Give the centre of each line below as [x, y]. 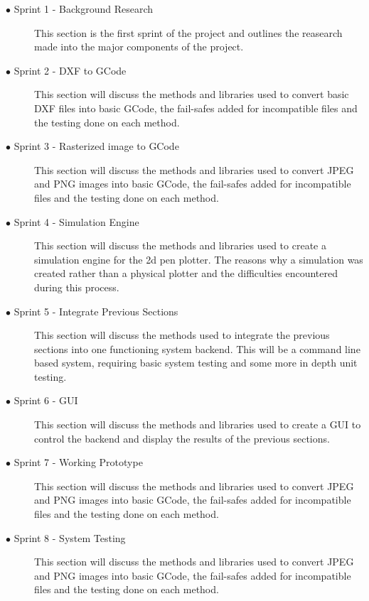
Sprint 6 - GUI [46, 400]
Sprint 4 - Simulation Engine [76, 221]
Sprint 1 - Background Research [84, 9]
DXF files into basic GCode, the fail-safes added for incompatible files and [196, 108]
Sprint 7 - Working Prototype [78, 462]
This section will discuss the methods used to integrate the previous [182, 335]
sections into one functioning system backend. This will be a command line [197, 348]
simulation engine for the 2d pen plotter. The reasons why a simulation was [199, 259]
